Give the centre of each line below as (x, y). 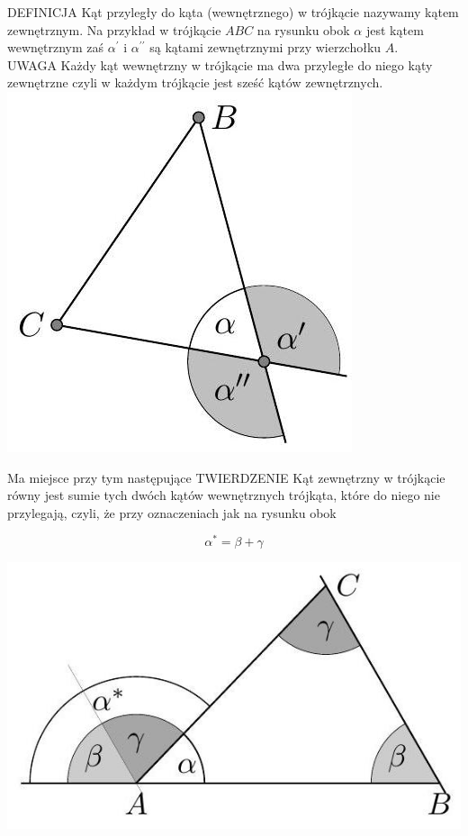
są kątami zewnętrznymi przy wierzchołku (265, 47)
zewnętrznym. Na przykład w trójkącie (114, 29)
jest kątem (395, 29)
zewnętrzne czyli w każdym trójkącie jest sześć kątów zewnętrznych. (195, 82)
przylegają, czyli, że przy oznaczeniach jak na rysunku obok (172, 512)
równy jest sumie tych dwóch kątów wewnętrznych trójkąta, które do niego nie (224, 495)
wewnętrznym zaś (56, 47)
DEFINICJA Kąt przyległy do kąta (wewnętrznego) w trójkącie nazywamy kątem (233, 12)
